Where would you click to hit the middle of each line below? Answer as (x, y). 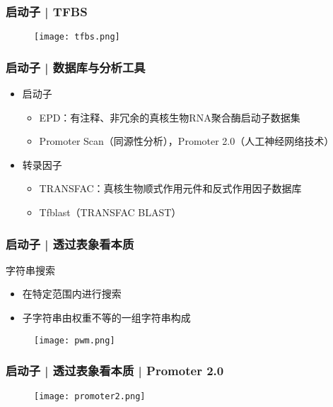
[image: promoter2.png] (90, 396)
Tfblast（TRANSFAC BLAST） (110, 212)
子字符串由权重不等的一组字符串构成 (106, 318)
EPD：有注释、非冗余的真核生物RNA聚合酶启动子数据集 (170, 117)
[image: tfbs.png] (77, 37)
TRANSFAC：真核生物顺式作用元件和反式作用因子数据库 (170, 188)
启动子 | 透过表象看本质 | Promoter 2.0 (115, 371)
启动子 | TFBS (47, 11)
